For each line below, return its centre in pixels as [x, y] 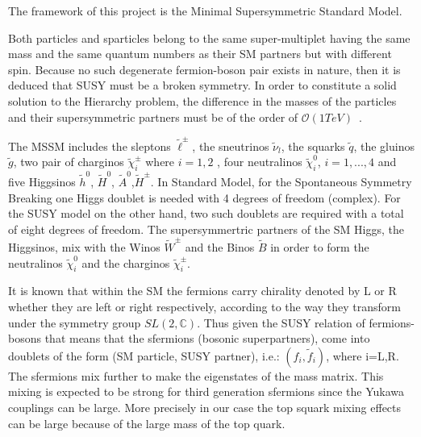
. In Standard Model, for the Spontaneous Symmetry [281, 181]
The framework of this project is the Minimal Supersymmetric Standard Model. [205, 10]
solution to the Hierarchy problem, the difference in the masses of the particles [202, 100]
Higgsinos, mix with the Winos [84, 247]
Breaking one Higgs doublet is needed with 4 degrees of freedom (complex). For [204, 197]
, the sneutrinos [231, 146]
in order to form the [320, 247]
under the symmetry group [75, 322]
